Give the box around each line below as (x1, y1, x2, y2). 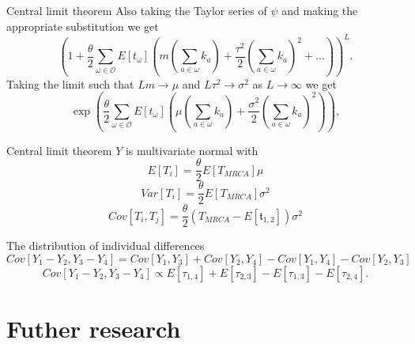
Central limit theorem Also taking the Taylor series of (6, 2, 267, 18)
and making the (281, 2, 358, 18)
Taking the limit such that (6, 75, 134, 92)
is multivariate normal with (125, 142, 258, 158)
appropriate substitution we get (6, 17, 159, 34)
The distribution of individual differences (6, 237, 205, 254)
